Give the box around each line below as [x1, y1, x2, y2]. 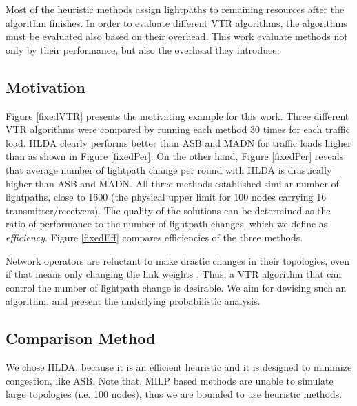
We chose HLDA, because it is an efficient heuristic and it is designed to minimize [6, 360, 352, 374]
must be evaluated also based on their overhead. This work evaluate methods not [6, 29, 348, 43]
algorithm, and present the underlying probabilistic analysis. [6, 294, 261, 308]
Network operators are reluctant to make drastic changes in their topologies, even [6, 253, 350, 267]
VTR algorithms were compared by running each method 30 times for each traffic [6, 122, 350, 136]
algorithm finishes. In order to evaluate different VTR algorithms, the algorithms [6, 15, 347, 30]
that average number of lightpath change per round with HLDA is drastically [6, 162, 332, 176]
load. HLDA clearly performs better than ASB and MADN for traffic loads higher [6, 135, 351, 150]
